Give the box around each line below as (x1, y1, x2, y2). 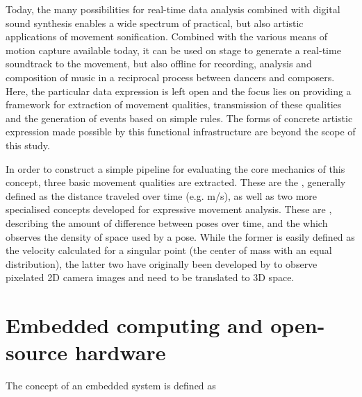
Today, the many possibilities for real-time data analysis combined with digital (6, 2, 340, 16)
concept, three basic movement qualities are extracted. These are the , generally (6, 175, 346, 189)
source (6, 338, 68, 366)
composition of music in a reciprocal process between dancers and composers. (6, 69, 335, 84)
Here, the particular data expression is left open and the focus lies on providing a (6, 83, 352, 98)
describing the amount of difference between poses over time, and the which (6, 215, 328, 230)
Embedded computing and (6, 311, 263, 339)
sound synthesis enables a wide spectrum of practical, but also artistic (6, 15, 304, 30)
